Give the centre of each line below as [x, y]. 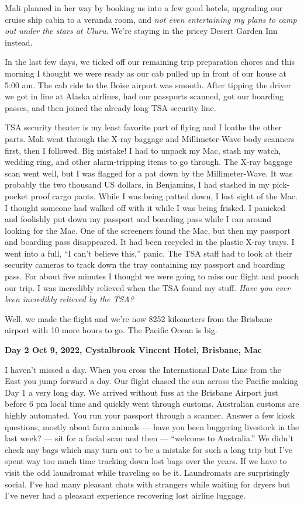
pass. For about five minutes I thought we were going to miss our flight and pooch [152, 276]
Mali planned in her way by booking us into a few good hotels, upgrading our [144, 8]
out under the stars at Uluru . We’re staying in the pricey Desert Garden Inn [141, 31]
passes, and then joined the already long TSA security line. [110, 107]
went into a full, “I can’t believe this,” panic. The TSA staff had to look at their [148, 253]
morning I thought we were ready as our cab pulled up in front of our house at [146, 73]
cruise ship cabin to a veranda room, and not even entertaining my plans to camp [151, 19]
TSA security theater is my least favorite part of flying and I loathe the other [144, 127]
